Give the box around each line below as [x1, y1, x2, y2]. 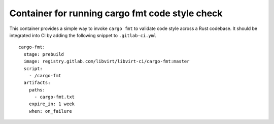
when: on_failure [28, 108, 72, 114]
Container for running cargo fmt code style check [9, 8, 223, 19]
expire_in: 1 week [28, 101, 75, 107]
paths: [28, 87, 46, 92]
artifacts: [23, 80, 51, 86]
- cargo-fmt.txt [34, 94, 75, 100]
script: [23, 66, 43, 71]
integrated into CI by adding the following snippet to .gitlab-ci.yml [9, 32, 157, 38]
